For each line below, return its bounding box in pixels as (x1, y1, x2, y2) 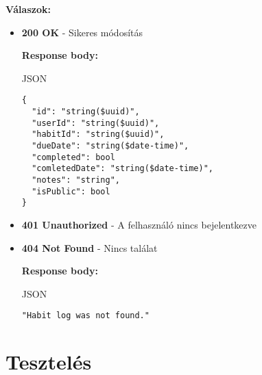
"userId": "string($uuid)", (32, 118, 160, 128)
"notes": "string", (32, 174, 120, 185)
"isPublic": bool (32, 186, 110, 196)
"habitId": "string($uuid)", (32, 129, 165, 140)
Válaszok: (5, 2, 51, 16)
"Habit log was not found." (21, 311, 150, 321)
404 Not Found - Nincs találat (21, 240, 158, 255)
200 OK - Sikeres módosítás (21, 25, 143, 39)
